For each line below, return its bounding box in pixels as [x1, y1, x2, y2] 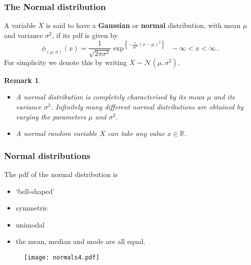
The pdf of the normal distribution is [4, 169, 118, 179]
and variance [4, 29, 43, 40]
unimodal [16, 219, 45, 229]
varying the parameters [16, 111, 86, 121]
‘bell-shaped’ [16, 185, 55, 196]
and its [213, 91, 235, 102]
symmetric [16, 202, 48, 213]
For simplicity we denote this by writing [4, 56, 127, 67]
